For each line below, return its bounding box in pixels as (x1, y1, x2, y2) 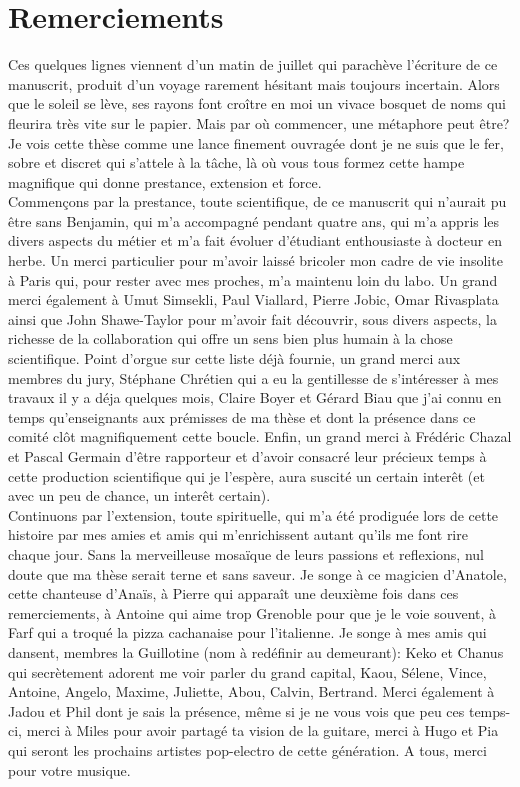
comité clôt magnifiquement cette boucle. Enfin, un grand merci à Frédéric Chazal (8, 426, 512, 447)
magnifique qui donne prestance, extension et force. (8, 171, 322, 192)
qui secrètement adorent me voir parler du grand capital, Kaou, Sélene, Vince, (8, 661, 487, 682)
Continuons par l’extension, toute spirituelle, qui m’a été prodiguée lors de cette (8, 504, 499, 525)
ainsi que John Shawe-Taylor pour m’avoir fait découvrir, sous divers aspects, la (8, 308, 497, 329)
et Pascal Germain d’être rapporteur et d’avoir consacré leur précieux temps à (8, 446, 487, 466)
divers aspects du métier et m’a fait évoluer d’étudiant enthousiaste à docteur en (8, 230, 503, 251)
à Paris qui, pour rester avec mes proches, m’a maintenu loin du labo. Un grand (8, 269, 498, 290)
